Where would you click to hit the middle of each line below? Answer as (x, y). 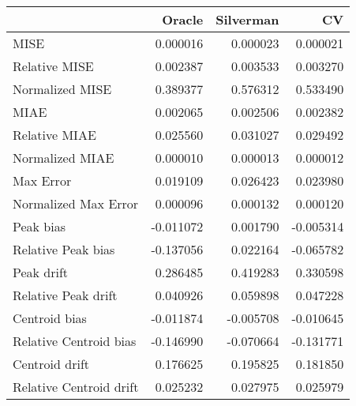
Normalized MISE (62, 89)
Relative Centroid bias (75, 341)
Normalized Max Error (76, 203)
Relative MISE (53, 66)
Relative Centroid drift (76, 387)
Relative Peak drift (65, 295)
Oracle (183, 19)
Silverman (247, 19)
